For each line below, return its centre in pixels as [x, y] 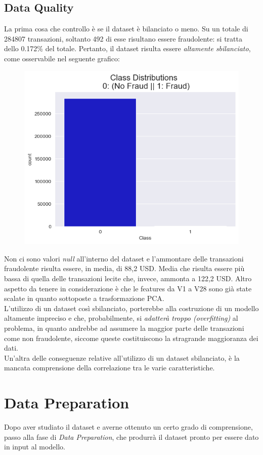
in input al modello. [35, 447]
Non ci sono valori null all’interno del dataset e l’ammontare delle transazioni [124, 258]
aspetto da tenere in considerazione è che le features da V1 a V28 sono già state [128, 288]
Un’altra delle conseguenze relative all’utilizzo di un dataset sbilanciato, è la [122, 357]
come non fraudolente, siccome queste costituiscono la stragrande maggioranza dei [131, 338]
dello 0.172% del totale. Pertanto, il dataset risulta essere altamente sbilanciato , [127, 48]
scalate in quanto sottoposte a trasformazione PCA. [84, 298]
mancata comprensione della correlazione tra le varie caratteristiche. [109, 368]
